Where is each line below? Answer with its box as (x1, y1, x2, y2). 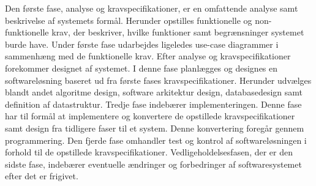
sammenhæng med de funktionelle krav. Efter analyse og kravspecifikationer (5, 50, 291, 62)
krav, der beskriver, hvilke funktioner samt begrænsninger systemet (51, 26, 304, 39)
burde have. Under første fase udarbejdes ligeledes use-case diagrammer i (5, 37, 279, 50)
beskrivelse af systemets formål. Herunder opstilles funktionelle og (5, 13, 252, 26)
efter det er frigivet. (5, 169, 78, 182)
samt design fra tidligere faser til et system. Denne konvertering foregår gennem (5, 121, 304, 134)
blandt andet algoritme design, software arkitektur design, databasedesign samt (5, 86, 303, 99)
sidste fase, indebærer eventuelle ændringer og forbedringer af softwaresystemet (5, 157, 302, 170)
